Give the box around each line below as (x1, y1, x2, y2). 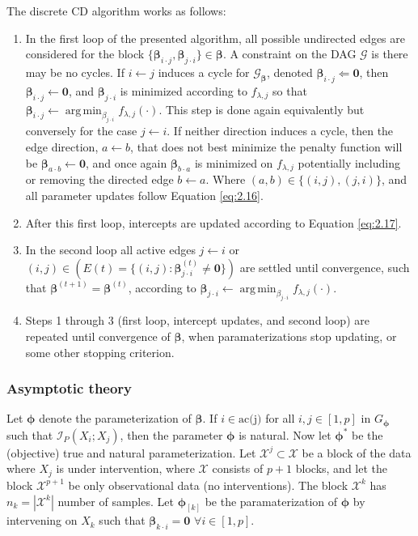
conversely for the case (25, 122, 137, 139)
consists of (212, 460, 264, 477)
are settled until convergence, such (239, 258, 410, 275)
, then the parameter (120, 426, 223, 443)
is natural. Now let (239, 426, 331, 443)
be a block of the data (302, 444, 412, 461)
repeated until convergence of (25, 328, 171, 345)
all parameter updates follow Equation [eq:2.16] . (25, 186, 264, 203)
